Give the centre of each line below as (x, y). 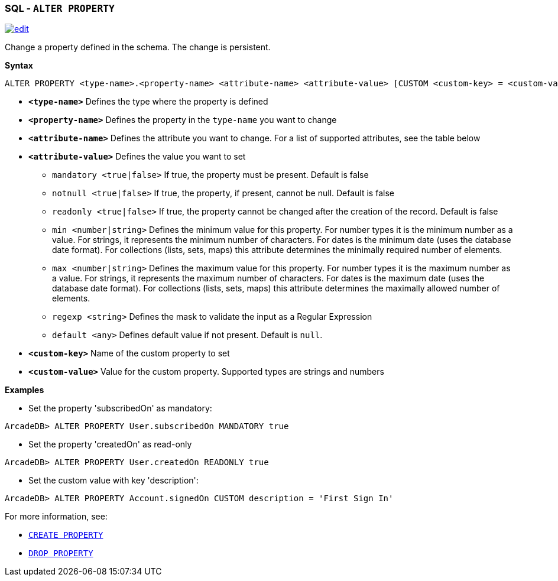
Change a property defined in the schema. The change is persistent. (138, 47)
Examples (25, 390)
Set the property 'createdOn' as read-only (110, 444)
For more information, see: (56, 517)
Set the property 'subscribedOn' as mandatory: (120, 408)
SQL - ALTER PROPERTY (60, 8)
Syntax (19, 66)
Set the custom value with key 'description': (113, 481)
